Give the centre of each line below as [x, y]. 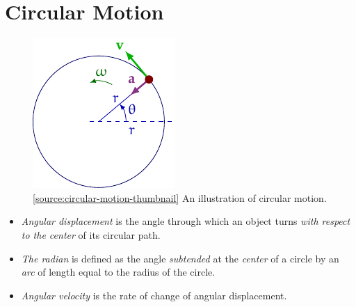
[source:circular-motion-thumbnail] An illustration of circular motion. [180, 197]
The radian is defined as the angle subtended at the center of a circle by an [180, 258]
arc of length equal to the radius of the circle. [118, 272]
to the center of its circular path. [91, 234]
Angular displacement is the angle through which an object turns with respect [186, 221]
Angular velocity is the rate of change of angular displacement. [154, 295]
